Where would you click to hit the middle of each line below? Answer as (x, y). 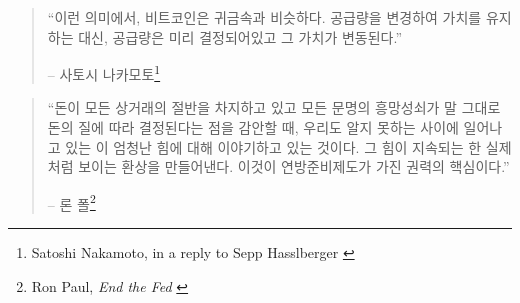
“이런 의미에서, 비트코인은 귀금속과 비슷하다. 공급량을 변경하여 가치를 (264, 17)
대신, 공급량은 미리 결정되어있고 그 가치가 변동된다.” (240, 36)
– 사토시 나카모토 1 (104, 72)
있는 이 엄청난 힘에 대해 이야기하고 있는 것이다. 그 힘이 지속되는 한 (273, 146)
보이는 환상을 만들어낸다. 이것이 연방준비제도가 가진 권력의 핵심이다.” (294, 166)
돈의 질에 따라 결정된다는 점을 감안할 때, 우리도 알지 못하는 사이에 (253, 127)
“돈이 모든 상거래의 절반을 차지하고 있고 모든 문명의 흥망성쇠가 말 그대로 (274, 107)
